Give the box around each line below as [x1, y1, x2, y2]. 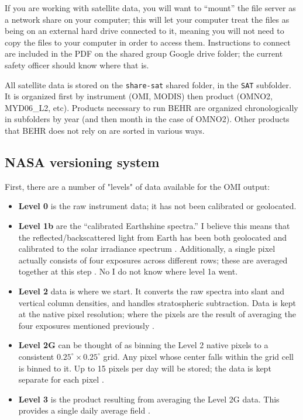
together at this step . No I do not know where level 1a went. [18, 265, 238, 277]
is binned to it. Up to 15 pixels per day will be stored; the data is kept [18, 362, 271, 374]
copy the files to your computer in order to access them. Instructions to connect [5, 36, 291, 48]
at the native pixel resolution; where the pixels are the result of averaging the [18, 308, 296, 320]
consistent [18, 350, 54, 362]
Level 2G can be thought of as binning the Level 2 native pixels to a [18, 339, 268, 351]
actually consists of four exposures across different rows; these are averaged [18, 254, 288, 266]
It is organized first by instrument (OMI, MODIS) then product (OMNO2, [5, 90, 273, 102]
